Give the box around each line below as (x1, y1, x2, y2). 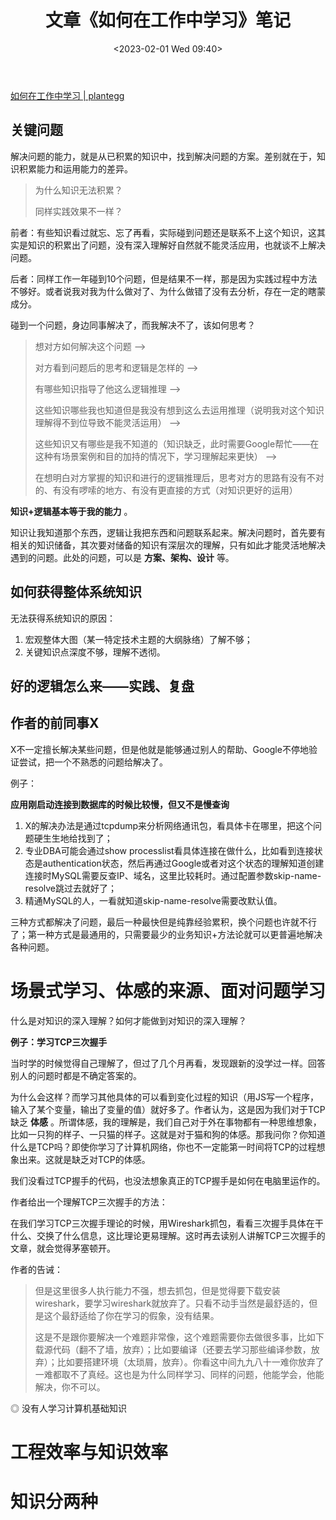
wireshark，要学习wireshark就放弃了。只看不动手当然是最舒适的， (34, 1297, 310, 1309)
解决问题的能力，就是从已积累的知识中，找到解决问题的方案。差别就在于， (10, 150, 317, 162)
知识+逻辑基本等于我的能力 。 (10, 505, 133, 517)
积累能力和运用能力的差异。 (18, 162, 133, 175)
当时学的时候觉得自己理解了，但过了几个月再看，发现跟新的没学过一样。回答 (10, 1057, 326, 1069)
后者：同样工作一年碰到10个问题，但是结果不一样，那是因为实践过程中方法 (10, 272, 318, 285)
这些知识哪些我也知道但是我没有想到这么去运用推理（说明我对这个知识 (34, 404, 325, 416)
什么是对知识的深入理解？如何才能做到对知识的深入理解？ (10, 1014, 247, 1026)
